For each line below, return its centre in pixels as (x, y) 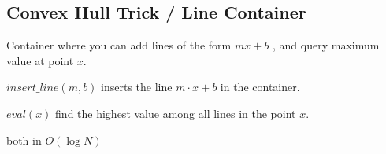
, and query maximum (326, 45)
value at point (40, 60)
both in (24, 139)
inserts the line (137, 87)
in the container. (260, 87)
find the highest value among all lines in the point (176, 113)
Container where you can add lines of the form (119, 45)
